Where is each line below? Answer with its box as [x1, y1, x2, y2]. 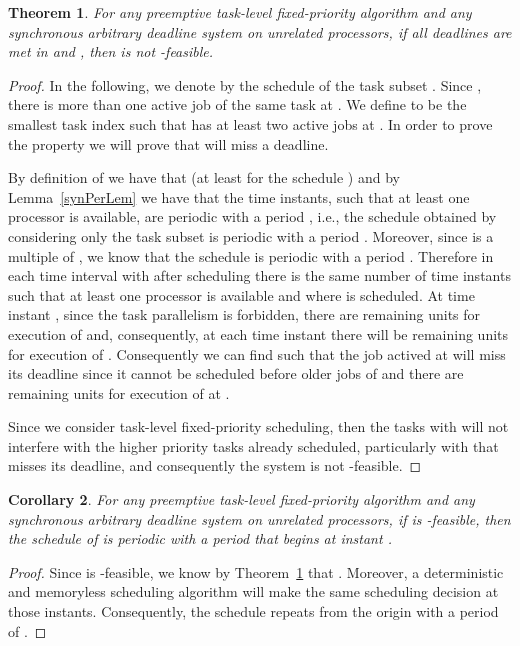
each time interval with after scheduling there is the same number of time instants [8, 265, 511, 286]
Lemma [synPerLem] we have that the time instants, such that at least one [8, 186, 470, 207]
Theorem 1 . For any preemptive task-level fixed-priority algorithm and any [8, 2, 472, 22]
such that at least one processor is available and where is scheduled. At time [8, 284, 475, 305]
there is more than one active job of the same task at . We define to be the [8, 94, 467, 115]
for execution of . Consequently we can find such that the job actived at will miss [8, 343, 506, 364]
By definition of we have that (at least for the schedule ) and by [8, 167, 400, 188]
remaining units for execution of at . [8, 382, 230, 403]
